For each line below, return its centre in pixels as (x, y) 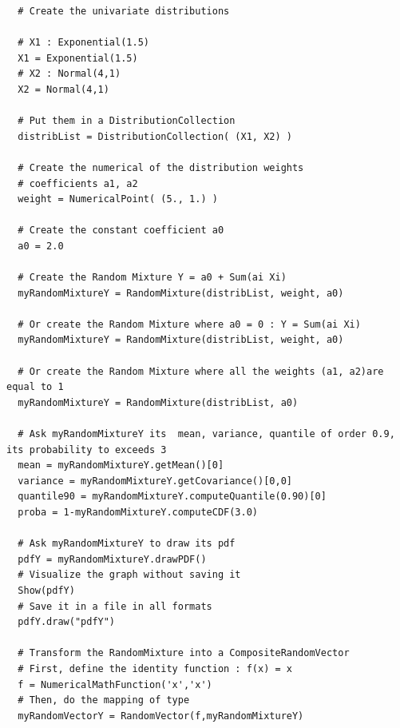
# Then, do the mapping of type (104, 700)
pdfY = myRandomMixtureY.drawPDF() (112, 559)
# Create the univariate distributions (124, 11)
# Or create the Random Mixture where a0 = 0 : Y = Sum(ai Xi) (189, 324)
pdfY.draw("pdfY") (67, 622)
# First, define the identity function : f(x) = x (155, 668)
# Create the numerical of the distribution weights (161, 167)
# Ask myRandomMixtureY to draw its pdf (127, 544)
